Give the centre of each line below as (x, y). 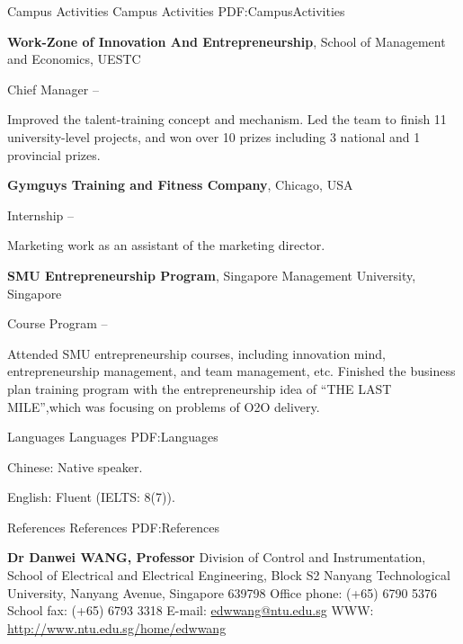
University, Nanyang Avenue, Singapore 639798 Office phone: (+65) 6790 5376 (223, 592)
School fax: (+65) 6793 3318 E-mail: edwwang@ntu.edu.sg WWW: (191, 610)
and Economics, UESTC (74, 59)
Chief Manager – (53, 89)
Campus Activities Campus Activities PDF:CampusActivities (176, 11)
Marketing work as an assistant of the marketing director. (166, 245)
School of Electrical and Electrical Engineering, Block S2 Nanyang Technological (229, 575)
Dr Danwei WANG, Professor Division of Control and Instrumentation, (217, 557)
